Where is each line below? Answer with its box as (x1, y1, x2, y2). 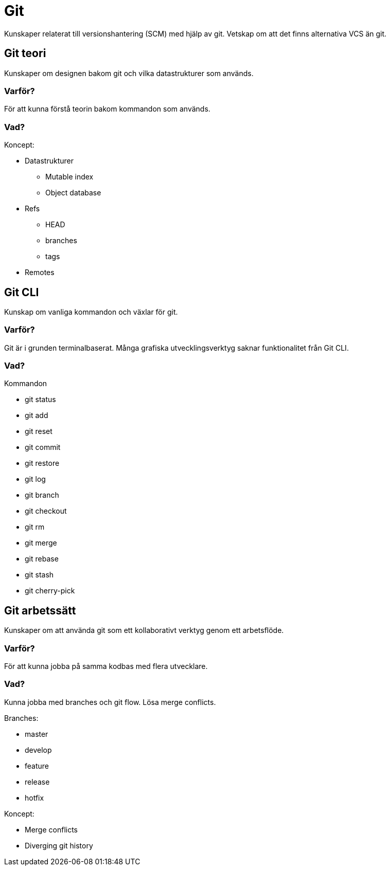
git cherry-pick (25, 586, 75, 595)
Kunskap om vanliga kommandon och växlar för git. (4, 307, 178, 316)
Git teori (4, 47, 46, 60)
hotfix (25, 793, 44, 802)
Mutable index (45, 172, 94, 182)
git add (25, 411, 48, 420)
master (25, 729, 48, 738)
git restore (25, 459, 60, 468)
